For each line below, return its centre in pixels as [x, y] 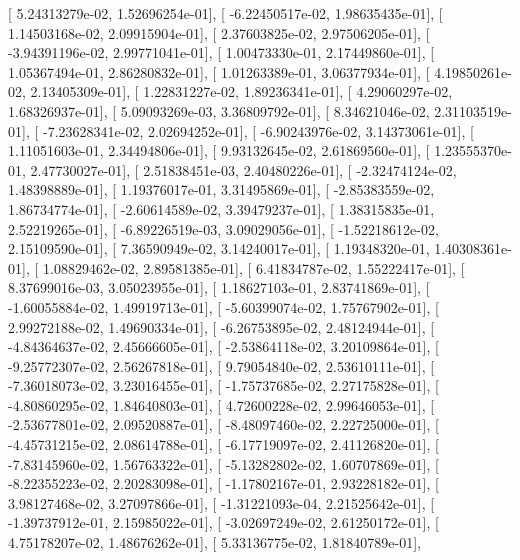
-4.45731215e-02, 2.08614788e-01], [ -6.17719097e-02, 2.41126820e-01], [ [223, 444]
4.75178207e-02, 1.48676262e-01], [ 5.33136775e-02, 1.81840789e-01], [214, 542]
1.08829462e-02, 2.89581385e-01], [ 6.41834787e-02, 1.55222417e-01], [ [253, 267]
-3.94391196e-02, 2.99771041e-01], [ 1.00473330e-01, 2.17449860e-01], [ [221, 52]
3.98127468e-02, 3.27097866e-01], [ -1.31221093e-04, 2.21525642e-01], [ [221, 502]
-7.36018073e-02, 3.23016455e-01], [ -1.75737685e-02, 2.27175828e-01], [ [223, 385]
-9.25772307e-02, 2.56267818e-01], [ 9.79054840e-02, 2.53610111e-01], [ [221, 365]
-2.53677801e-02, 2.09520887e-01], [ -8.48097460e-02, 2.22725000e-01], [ [223, 424]
